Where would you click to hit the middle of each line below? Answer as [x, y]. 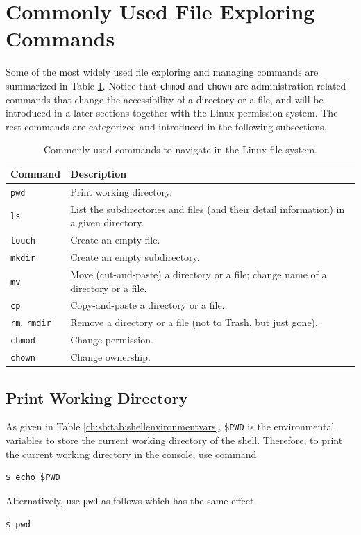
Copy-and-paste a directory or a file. [148, 305]
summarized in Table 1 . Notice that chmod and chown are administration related [176, 85]
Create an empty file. [115, 240]
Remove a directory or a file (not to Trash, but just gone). [194, 322]
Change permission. [112, 340]
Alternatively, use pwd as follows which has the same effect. [131, 500]
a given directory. [107, 222]
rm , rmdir [31, 322]
